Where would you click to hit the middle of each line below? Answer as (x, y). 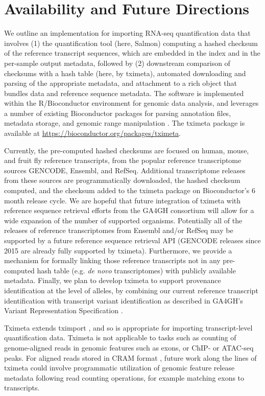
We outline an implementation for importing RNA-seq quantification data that (127, 33)
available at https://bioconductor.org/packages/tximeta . (93, 133)
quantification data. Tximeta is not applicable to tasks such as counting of (120, 337)
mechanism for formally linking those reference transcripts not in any (112, 260)
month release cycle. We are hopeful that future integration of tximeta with (123, 200)
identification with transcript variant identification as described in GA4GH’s (124, 300)
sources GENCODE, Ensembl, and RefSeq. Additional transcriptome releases (125, 170)
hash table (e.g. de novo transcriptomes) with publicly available (136, 270)
